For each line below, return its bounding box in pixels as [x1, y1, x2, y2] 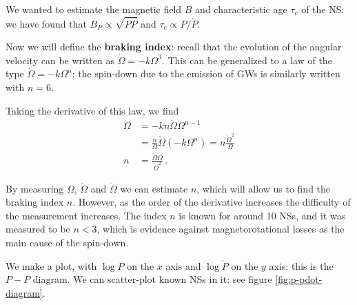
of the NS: [301, 2, 345, 16]
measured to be [6, 222, 70, 236]
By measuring [6, 181, 64, 195]
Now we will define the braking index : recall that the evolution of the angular [6, 39, 342, 54]
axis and [165, 258, 201, 273]
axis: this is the [269, 258, 334, 273]
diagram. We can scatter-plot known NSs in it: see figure [32, 272, 272, 286]
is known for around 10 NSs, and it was [178, 208, 346, 222]
